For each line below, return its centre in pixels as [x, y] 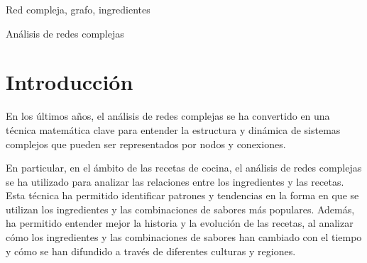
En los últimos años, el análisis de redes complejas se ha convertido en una [168, 116]
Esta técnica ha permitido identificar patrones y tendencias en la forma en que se [182, 195]
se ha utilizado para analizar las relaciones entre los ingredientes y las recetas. [175, 181]
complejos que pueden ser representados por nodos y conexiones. [146, 144]
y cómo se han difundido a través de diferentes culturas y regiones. [151, 251]
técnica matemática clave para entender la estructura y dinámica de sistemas [173, 129]
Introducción [70, 82]
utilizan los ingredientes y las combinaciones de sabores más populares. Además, [180, 209]
